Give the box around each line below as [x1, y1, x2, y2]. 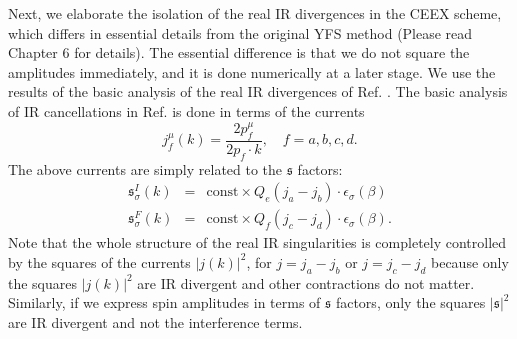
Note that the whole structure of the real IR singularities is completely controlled [8, 232, 507, 253]
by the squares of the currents [8, 251, 191, 272]
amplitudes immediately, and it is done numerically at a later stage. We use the [8, 61, 496, 82]
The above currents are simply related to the [8, 158, 283, 179]
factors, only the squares [335, 292, 486, 313]
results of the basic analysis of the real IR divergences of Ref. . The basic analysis [8, 81, 508, 102]
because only [431, 251, 509, 272]
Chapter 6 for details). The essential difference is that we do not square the [8, 42, 470, 63]
